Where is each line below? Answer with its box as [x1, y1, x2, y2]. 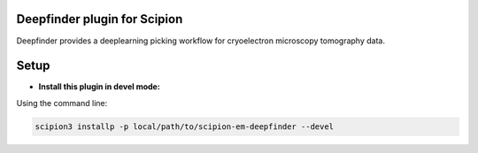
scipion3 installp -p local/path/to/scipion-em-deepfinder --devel [35, 121, 335, 132]
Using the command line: [16, 97, 108, 108]
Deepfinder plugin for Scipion [16, 11, 183, 27]
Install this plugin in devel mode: [38, 81, 161, 92]
